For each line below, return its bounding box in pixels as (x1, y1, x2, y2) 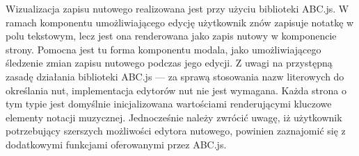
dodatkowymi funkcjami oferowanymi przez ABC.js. (6, 137, 227, 151)
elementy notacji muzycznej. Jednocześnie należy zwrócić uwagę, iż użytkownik (6, 110, 342, 124)
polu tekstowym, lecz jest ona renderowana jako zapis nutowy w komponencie (6, 28, 337, 43)
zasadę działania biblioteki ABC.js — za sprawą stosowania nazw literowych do (6, 69, 344, 83)
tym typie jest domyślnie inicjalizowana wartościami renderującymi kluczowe (6, 96, 332, 111)
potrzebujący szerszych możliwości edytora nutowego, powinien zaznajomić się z (6, 123, 346, 138)
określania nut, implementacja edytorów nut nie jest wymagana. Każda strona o (6, 83, 346, 97)
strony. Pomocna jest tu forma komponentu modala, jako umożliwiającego (6, 42, 321, 56)
